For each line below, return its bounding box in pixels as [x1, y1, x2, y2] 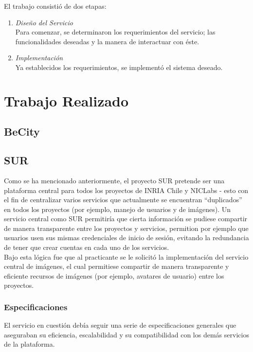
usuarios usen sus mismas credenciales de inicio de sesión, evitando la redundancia [4, 232, 249, 243]
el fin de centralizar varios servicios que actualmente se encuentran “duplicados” [4, 194, 242, 205]
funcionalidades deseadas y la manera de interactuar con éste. [15, 36, 199, 46]
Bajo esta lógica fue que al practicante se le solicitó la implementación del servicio [4, 251, 249, 262]
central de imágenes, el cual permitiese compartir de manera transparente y [4, 261, 229, 271]
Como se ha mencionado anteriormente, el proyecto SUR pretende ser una [4, 175, 225, 185]
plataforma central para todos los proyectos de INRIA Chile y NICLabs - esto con [4, 185, 249, 195]
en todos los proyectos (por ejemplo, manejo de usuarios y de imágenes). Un [4, 204, 231, 214]
